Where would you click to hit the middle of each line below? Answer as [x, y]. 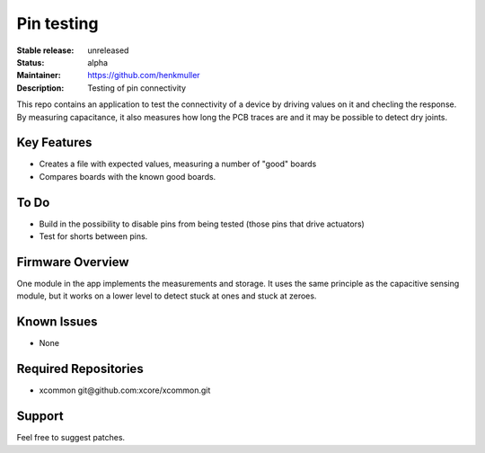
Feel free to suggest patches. [71, 438]
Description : [40, 88]
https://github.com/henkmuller [144, 75]
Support [40, 417]
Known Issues [57, 322]
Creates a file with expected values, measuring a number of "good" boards [178, 164]
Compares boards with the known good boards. [128, 176]
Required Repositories [80, 369]
